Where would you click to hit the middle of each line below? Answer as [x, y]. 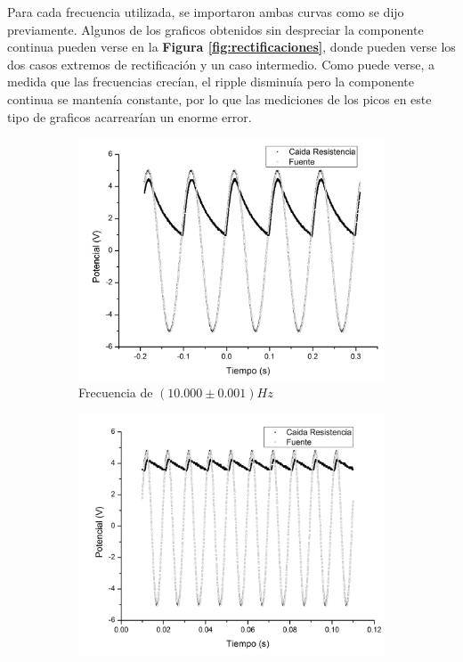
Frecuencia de [116, 392]
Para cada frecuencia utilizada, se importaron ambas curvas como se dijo [206, 12]
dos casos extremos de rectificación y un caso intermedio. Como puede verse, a [221, 64]
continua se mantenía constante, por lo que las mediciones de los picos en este [219, 98]
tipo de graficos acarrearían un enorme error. [130, 116]
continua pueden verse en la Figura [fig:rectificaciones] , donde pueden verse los [231, 47]
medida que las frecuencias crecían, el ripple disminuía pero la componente [211, 82]
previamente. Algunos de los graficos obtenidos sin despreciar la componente [215, 29]
